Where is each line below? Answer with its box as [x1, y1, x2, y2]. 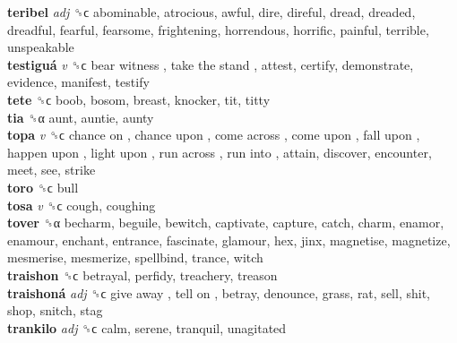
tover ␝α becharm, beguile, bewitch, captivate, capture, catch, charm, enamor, [7, 213, 444, 232]
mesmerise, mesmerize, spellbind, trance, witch [7, 248, 263, 267]
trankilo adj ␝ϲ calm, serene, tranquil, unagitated [7, 318, 287, 337]
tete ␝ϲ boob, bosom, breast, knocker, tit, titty [7, 90, 271, 108]
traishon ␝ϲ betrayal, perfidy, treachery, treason [7, 265, 278, 284]
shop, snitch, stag [7, 301, 103, 320]
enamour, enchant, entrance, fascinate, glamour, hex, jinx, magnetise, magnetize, [7, 230, 451, 249]
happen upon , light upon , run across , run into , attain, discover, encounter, [7, 142, 432, 161]
